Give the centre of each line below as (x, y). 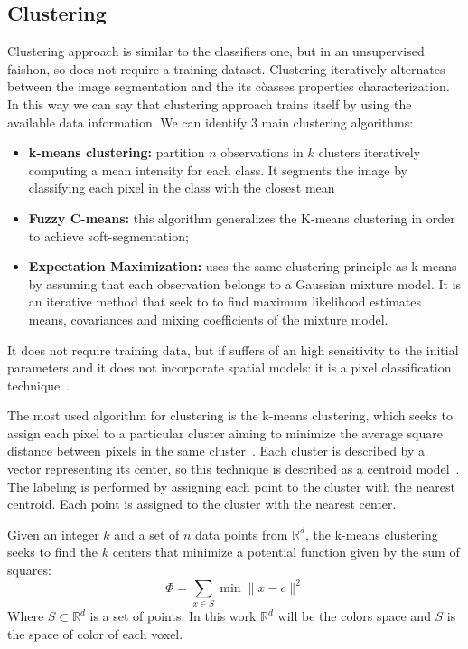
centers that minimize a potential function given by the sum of (286, 552)
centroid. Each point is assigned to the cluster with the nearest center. (202, 504)
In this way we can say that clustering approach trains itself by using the (210, 103)
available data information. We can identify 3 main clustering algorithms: (211, 122)
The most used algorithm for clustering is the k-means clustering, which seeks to (230, 415)
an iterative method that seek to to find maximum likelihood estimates (225, 301)
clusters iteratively (370, 152)
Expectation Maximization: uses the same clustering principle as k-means (243, 266)
